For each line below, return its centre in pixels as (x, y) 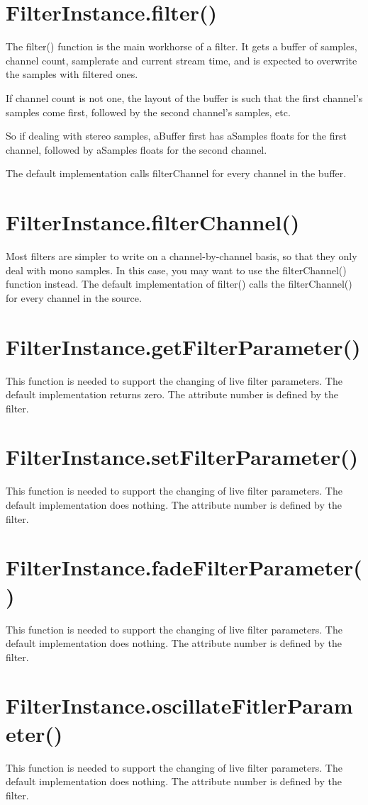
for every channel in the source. (74, 297)
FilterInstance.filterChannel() (153, 222)
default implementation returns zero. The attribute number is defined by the (172, 394)
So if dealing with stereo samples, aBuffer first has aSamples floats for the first (176, 136)
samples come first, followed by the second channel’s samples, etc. (148, 112)
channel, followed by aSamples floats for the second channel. (136, 149)
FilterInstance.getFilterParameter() (183, 346)
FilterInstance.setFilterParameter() (182, 457)
